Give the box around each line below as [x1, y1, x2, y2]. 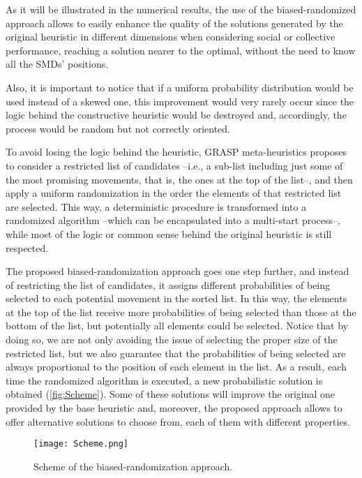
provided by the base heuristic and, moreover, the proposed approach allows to [6, 401, 342, 415]
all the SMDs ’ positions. [6, 57, 109, 71]
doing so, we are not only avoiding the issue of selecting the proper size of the [6, 332, 338, 347]
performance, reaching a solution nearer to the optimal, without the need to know [6, 43, 356, 57]
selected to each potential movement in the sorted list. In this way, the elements [6, 291, 347, 306]
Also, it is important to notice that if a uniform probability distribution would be [6, 80, 354, 94]
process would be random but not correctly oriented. [6, 121, 230, 135]
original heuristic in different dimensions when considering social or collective [6, 29, 335, 44]
